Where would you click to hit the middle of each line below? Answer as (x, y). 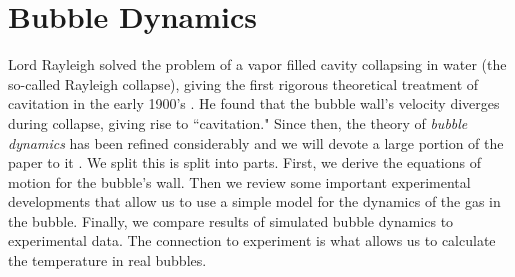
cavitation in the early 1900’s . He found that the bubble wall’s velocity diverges (254, 103)
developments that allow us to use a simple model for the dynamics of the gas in (254, 201)
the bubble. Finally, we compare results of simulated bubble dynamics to (231, 220)
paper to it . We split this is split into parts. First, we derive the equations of (245, 162)
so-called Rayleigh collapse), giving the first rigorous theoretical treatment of (243, 83)
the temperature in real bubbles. (107, 260)
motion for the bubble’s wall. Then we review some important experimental (239, 181)
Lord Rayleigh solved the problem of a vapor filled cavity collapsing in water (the (257, 64)
